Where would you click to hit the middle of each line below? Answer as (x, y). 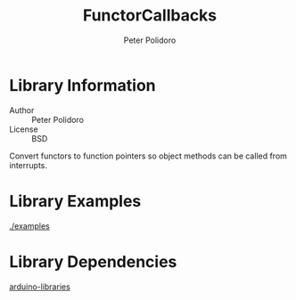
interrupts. (28, 165)
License (24, 129)
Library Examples (75, 201)
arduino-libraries (40, 287)
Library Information (82, 85)
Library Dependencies (93, 261)
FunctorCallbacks (150, 16)
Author (22, 110)
